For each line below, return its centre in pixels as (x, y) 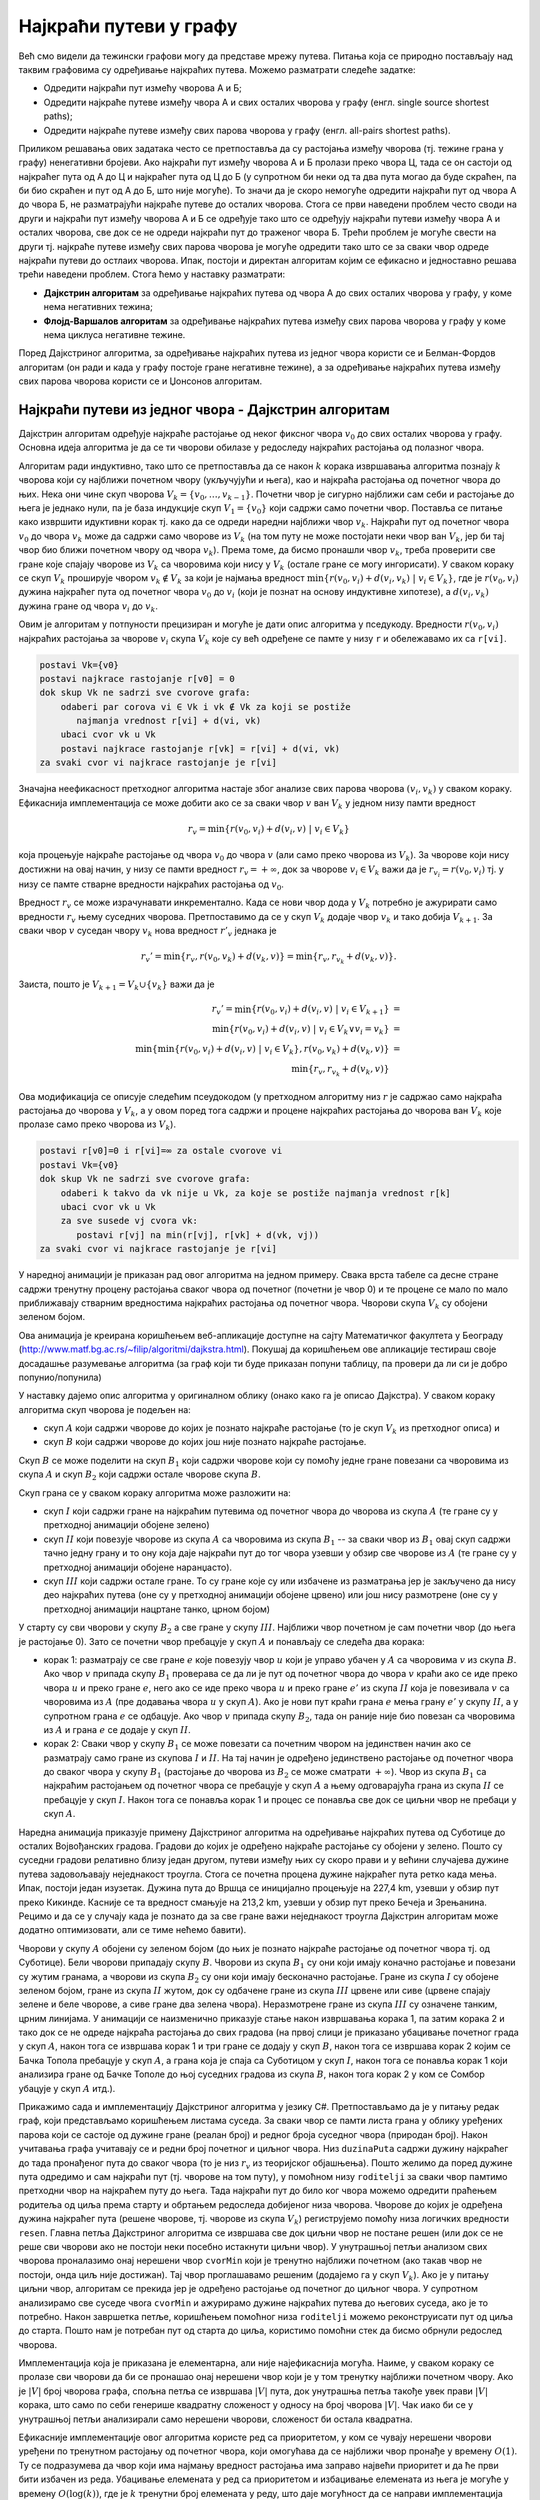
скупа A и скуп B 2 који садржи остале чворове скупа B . (139, 1475)
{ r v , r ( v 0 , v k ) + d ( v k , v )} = (237, 958)
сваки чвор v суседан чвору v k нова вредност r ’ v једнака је (147, 932)
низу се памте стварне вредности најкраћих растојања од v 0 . (151, 885)
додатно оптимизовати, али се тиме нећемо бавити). (132, 1930)
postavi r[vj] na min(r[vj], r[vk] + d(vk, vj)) (198, 1234)
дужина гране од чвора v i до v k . (88, 607)
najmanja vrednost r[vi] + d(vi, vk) (169, 721)
